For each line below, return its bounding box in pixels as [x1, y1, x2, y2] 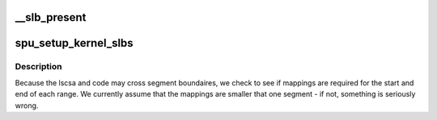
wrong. [15, 101, 39, 110]
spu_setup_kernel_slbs [15, 36, 134, 50]
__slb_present [15, 10, 87, 24]
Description [15, 61, 62, 72]
